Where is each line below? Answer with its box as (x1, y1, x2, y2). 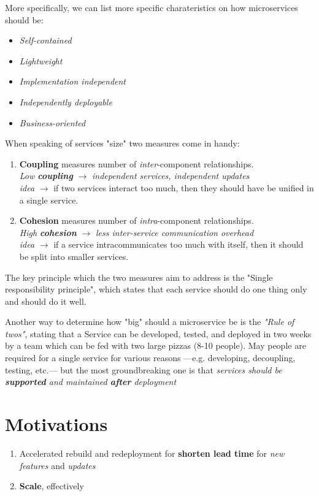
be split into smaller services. (19, 250, 129, 262)
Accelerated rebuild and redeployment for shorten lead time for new (19, 446, 285, 459)
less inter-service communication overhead (95, 226, 254, 238)
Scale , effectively (19, 479, 84, 492)
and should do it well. (5, 294, 86, 307)
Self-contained (19, 34, 72, 47)
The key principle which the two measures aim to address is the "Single (5, 270, 273, 283)
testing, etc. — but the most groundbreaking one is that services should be (5, 363, 282, 376)
